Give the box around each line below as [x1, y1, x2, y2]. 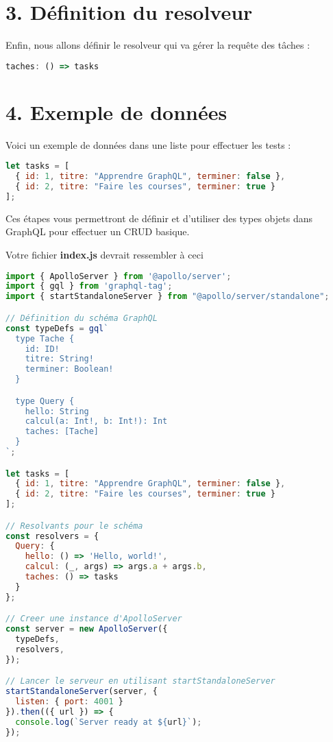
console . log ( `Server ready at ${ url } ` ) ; [15, 717, 202, 727]
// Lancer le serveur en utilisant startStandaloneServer [5, 676, 275, 686]
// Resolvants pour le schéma [5, 520, 143, 531]
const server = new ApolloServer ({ [5, 624, 168, 634]
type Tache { [15, 333, 75, 344]
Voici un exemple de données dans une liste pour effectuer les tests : [5, 137, 291, 152]
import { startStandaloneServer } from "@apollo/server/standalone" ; [5, 291, 330, 302]
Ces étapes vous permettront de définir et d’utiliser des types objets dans [5, 211, 312, 225]
